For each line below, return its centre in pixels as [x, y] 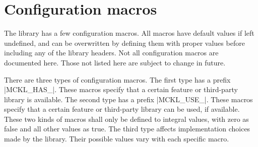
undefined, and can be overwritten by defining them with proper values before [124, 43]
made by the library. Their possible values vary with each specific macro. [117, 139]
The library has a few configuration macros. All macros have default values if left [129, 33]
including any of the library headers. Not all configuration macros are [111, 53]
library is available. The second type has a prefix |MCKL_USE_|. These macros [128, 99]
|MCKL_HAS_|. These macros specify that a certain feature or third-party [121, 89]
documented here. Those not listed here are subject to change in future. [115, 62]
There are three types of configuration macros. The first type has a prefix [117, 79]
